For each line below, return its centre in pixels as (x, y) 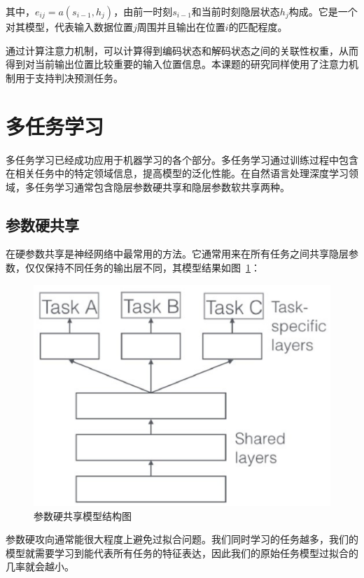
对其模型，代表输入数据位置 (69, 27)
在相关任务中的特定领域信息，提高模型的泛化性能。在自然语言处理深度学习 (177, 173)
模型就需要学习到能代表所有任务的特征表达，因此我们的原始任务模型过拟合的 (182, 552)
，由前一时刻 (143, 11)
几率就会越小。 (40, 566)
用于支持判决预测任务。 (69, 77)
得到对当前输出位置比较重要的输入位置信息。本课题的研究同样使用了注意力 (177, 64)
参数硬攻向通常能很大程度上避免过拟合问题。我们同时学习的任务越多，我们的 (182, 539)
